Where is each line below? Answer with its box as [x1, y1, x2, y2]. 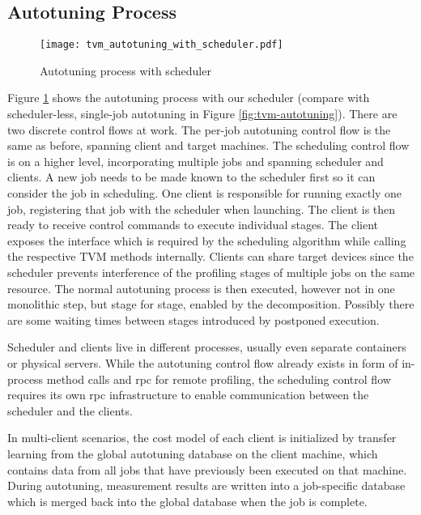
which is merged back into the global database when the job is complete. [7, 492, 368, 509]
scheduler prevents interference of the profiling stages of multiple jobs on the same [7, 263, 415, 280]
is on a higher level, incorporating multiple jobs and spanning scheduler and [7, 152, 384, 169]
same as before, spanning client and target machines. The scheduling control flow [7, 137, 410, 154]
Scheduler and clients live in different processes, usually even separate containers [7, 338, 406, 355]
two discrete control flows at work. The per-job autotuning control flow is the [7, 121, 391, 138]
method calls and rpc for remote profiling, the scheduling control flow [46, 370, 391, 387]
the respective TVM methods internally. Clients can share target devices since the [7, 248, 414, 265]
